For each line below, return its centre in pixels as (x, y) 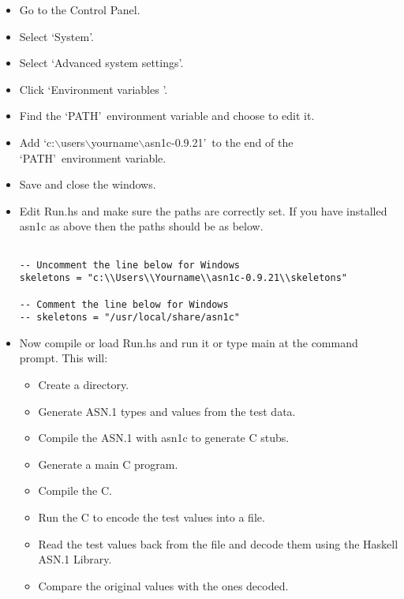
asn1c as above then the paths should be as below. (141, 226)
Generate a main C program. (108, 464)
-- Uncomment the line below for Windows (129, 265)
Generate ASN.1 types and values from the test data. (167, 411)
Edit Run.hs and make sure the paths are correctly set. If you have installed (203, 210)
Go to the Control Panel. (80, 9)
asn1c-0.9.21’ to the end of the (219, 142)
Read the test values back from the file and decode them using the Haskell (218, 543)
